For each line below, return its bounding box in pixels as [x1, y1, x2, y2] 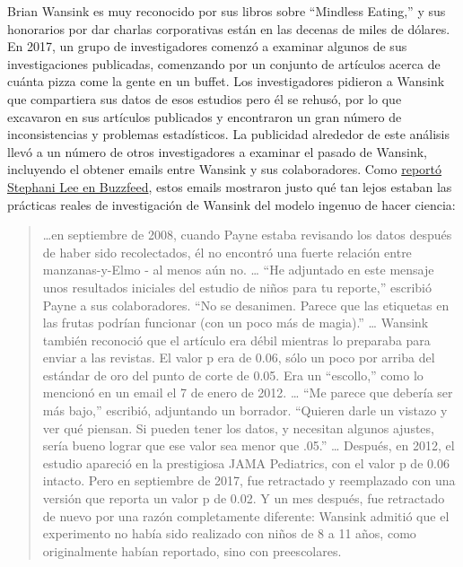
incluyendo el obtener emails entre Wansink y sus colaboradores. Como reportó [7, 160, 442, 179]
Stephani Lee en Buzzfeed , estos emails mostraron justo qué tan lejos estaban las [7, 177, 452, 196]
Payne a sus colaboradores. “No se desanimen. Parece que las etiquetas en [42, 295, 450, 314]
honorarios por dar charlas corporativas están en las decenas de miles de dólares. [7, 19, 450, 38]
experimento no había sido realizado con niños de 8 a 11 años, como [42, 524, 416, 543]
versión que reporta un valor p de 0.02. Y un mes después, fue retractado [42, 489, 445, 508]
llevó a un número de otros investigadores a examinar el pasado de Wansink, [7, 142, 427, 161]
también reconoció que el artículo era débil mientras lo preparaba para [42, 330, 431, 349]
